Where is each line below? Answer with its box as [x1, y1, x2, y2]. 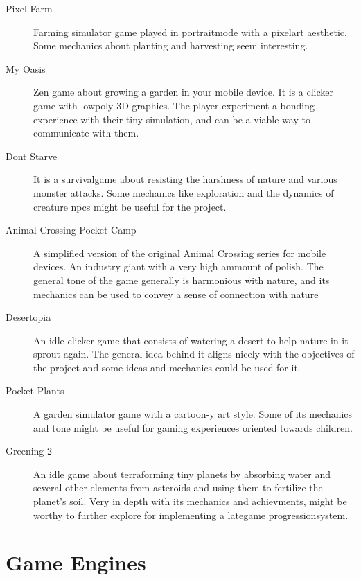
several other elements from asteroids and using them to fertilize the [33, 480, 323, 495]
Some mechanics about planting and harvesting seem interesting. [33, 38, 308, 53]
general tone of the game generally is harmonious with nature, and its [33, 272, 330, 287]
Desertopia [6, 310, 51, 324]
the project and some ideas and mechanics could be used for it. [33, 360, 301, 374]
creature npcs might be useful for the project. [33, 199, 227, 213]
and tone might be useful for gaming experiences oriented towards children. [33, 420, 353, 434]
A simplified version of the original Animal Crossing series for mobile [33, 245, 326, 260]
